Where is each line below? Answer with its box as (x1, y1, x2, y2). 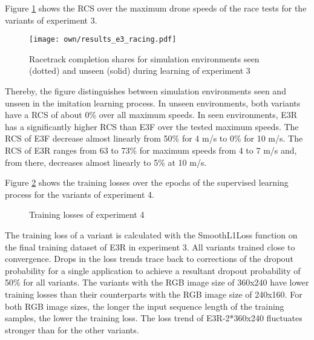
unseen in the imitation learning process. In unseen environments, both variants (5, 96, 301, 109)
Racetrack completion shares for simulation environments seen (29, 52, 260, 65)
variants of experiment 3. (5, 13, 97, 26)
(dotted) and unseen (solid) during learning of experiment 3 (29, 64, 250, 77)
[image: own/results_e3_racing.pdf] (29, 35, 177, 44)
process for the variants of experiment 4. (5, 188, 154, 200)
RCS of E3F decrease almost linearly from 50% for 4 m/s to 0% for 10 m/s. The (5, 132, 303, 145)
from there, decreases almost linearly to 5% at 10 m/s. (5, 155, 207, 168)
